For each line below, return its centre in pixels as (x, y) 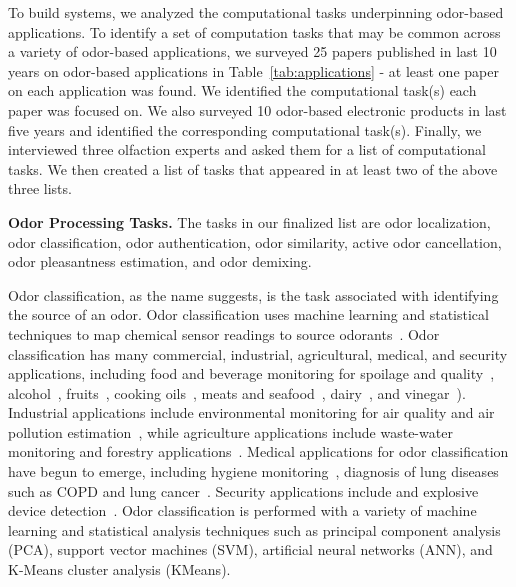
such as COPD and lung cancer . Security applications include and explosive (243, 490)
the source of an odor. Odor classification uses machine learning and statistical (248, 314)
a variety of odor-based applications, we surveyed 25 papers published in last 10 (252, 51)
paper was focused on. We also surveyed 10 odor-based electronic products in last (257, 109)
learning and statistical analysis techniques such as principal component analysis (254, 529)
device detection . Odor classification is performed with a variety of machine (242, 510)
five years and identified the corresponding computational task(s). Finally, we (245, 129)
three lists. (40, 188)
